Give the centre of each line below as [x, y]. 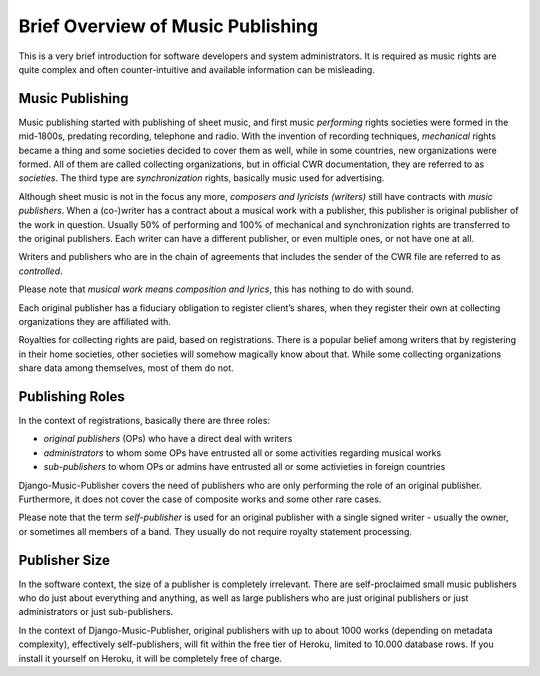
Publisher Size [64, 560]
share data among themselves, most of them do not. [126, 368]
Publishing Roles [71, 396]
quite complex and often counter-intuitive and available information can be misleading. [196, 69]
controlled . [41, 271]
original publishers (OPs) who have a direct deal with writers [168, 439]
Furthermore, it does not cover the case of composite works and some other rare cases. [200, 499]
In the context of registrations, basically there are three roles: [144, 420]
